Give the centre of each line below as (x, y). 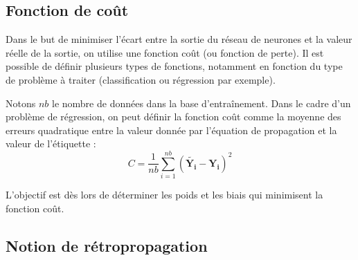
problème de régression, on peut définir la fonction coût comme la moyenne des (173, 117)
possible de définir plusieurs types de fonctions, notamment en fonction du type (174, 66)
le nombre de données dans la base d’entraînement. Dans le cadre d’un (202, 103)
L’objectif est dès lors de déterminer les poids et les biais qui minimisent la (164, 195)
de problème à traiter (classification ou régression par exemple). (141, 79)
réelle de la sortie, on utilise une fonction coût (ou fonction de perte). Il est (165, 52)
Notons (21, 103)
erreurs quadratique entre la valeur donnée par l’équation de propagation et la (171, 130)
